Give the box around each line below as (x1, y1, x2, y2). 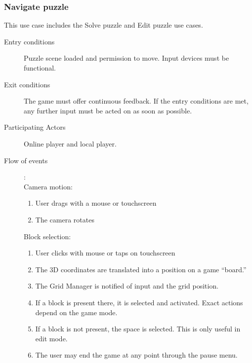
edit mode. (35, 333, 68, 343)
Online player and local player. (24, 138, 117, 148)
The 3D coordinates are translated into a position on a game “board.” (35, 264, 247, 274)
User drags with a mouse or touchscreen (35, 198, 157, 208)
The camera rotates (35, 214, 94, 224)
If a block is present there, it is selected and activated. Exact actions (35, 297, 243, 307)
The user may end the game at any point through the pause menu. (35, 350, 238, 360)
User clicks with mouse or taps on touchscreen (35, 248, 175, 258)
